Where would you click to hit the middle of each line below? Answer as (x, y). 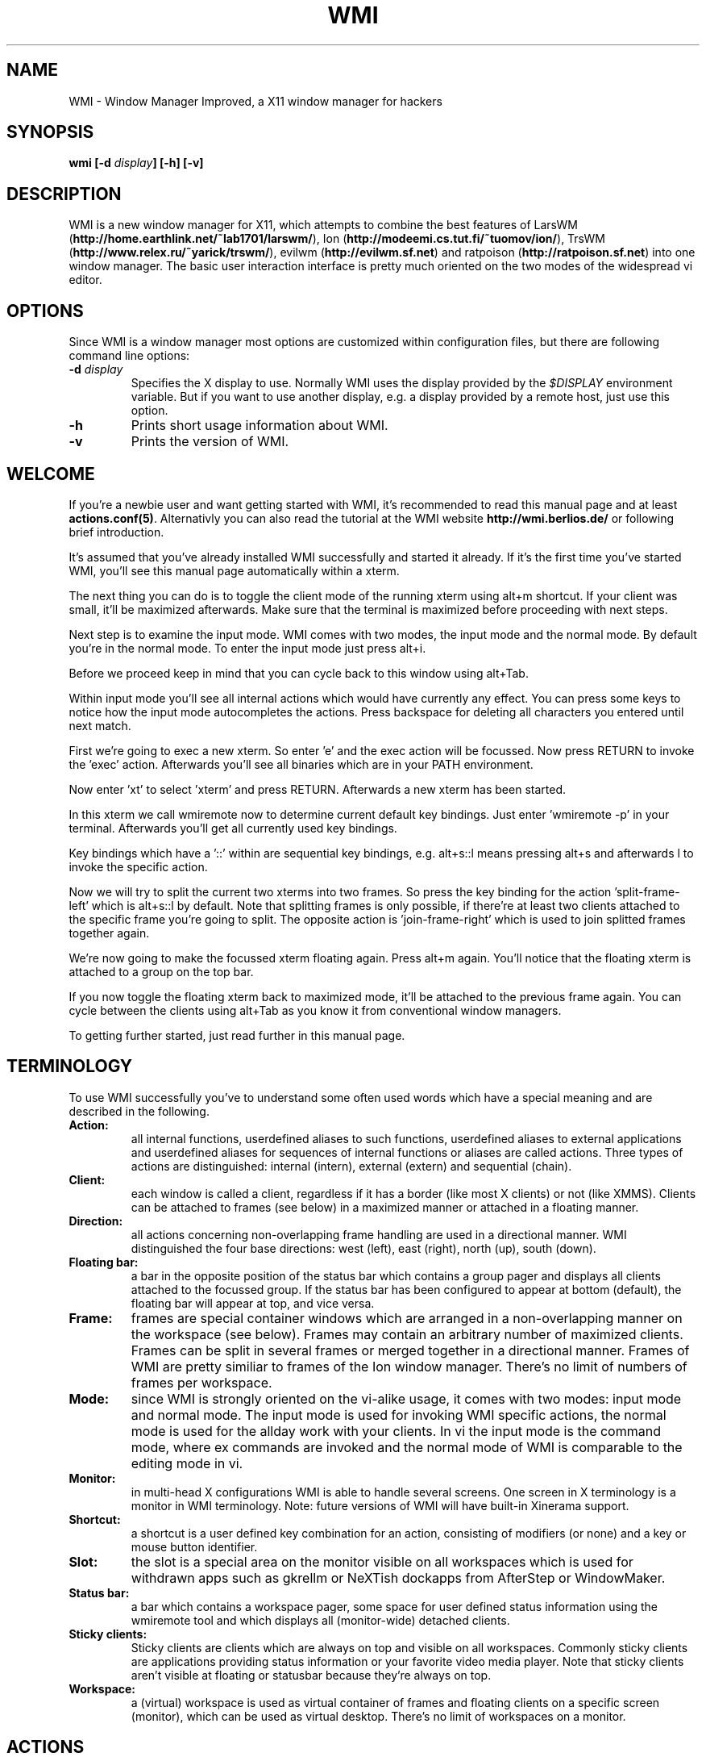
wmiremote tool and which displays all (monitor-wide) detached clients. (320, 1620)
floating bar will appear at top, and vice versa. (253, 1303)
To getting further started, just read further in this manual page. (237, 1035)
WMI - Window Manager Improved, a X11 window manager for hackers (255, 101)
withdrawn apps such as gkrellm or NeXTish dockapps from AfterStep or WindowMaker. (398, 1578)
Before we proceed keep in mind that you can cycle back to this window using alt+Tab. (299, 673)
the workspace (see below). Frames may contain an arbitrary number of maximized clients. (407, 1334)
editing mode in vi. (187, 1463)
